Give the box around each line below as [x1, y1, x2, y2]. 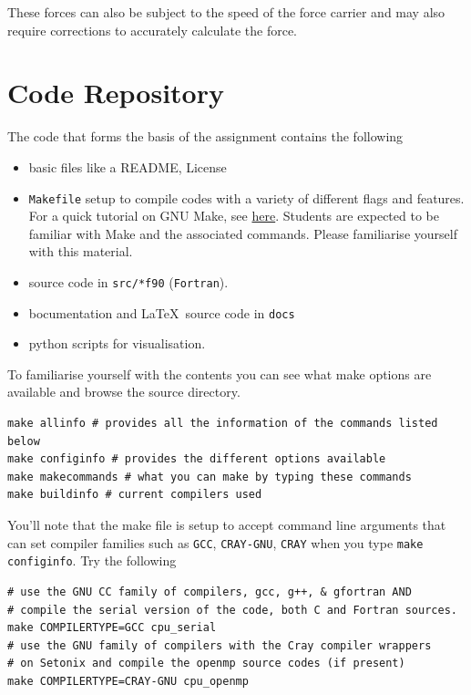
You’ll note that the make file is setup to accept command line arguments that [7, 515, 446, 534]
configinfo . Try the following [7, 551, 177, 570]
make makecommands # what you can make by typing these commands [7, 470, 412, 483]
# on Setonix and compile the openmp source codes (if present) [7, 657, 405, 670]
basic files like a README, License [28, 157, 227, 176]
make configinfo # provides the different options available [7, 452, 386, 466]
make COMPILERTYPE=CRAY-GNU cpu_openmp [7, 674, 249, 688]
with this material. [28, 242, 133, 261]
